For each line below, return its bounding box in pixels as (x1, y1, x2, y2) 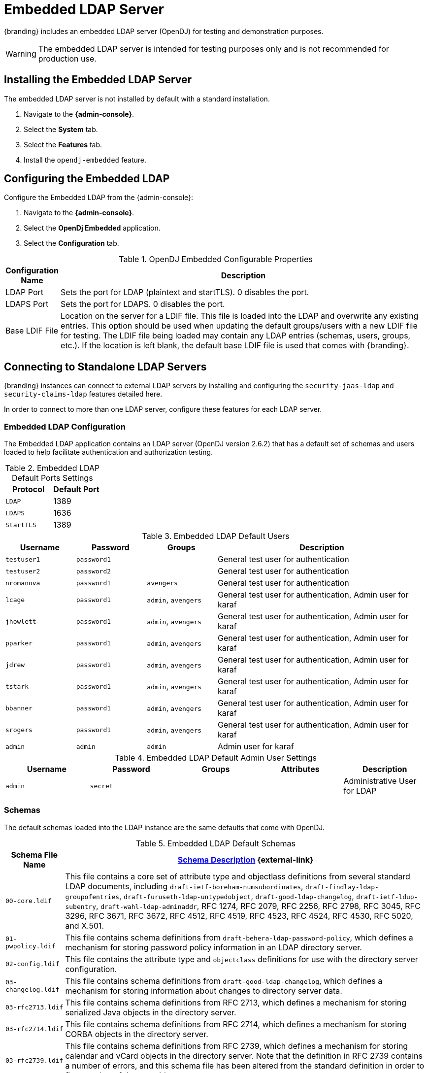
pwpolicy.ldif (5, 942, 56, 950)
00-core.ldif (5, 897, 52, 905)
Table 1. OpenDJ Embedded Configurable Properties (119, 254, 313, 265)
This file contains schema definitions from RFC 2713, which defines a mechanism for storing (65, 997, 407, 1007)
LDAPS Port (5, 299, 49, 309)
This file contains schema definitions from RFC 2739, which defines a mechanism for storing (65, 1040, 408, 1051)
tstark (5, 682, 29, 690)
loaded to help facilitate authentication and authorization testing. (4, 448, 213, 457)
